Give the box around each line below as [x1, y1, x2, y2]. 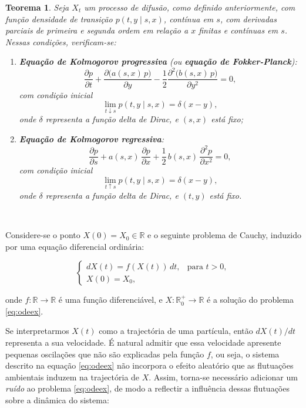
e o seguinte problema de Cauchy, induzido [147, 229, 301, 241]
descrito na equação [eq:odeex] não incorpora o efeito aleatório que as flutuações [5, 359, 294, 372]
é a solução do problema [207, 293, 294, 306]
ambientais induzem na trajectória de [5, 370, 140, 383]
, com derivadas [220, 12, 277, 25]
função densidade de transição [5, 12, 113, 25]
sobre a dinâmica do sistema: [5, 394, 109, 406]
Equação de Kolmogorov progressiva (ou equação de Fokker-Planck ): [19, 55, 297, 68]
